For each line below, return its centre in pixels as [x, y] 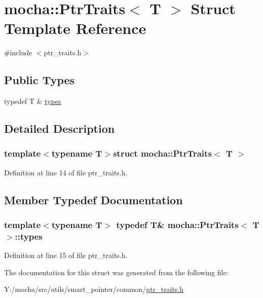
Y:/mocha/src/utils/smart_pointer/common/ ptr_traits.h [94, 289]
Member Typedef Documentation [93, 199]
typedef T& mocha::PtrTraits [177, 225]
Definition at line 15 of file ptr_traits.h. [66, 255]
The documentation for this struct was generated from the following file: [116, 272]
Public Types [40, 80]
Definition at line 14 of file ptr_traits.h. [66, 172]
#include [18, 52]
